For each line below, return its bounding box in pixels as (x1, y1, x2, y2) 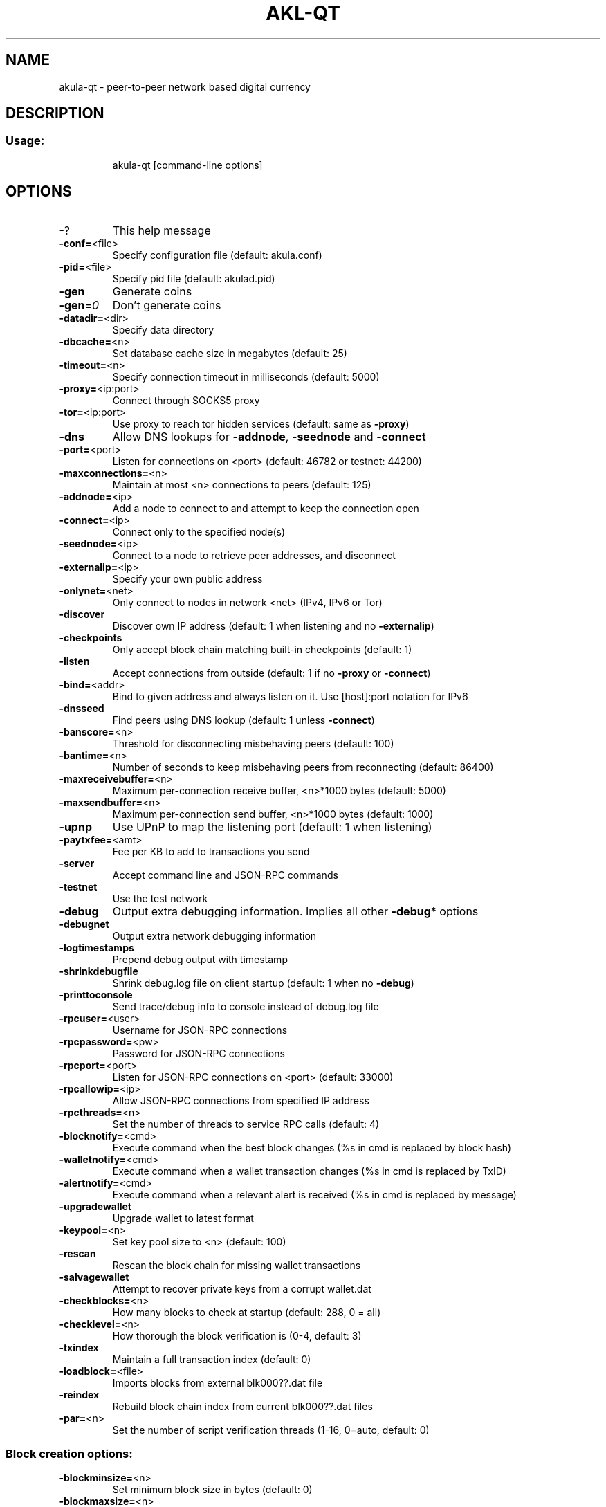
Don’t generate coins (112, 298, 221, 312)
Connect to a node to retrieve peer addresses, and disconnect (112, 549, 396, 561)
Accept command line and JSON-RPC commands (112, 868, 338, 881)
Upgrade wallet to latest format (112, 1212, 254, 1224)
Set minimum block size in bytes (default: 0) (112, 1483, 313, 1496)
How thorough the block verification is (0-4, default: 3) (112, 1329, 362, 1342)
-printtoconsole (59, 988, 133, 1001)
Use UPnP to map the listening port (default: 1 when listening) (112, 819, 432, 834)
